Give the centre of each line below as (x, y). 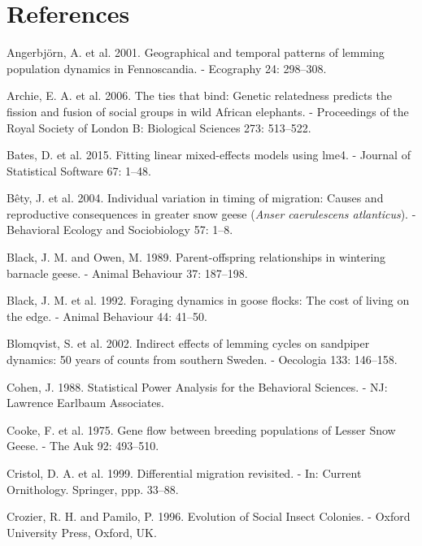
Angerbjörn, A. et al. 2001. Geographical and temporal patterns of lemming (196, 52)
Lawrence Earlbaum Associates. (85, 403)
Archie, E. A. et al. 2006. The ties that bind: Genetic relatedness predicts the (199, 95)
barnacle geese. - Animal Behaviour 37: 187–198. (127, 273)
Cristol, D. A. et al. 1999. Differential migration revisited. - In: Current (184, 473)
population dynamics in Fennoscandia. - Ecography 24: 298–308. (167, 68)
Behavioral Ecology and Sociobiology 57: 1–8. (120, 230)
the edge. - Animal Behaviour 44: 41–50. (107, 316)
